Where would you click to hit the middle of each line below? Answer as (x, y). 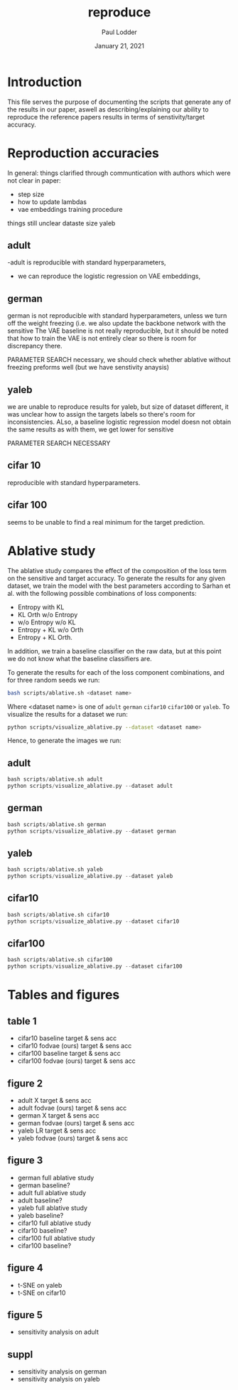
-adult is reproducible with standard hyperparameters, (87, 262)
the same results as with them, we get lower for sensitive (91, 429)
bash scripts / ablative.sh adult (55, 779)
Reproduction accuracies (83, 153)
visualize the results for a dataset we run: (67, 714)
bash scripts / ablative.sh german (57, 824)
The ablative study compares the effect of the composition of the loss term (117, 570)
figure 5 (25, 1315)
